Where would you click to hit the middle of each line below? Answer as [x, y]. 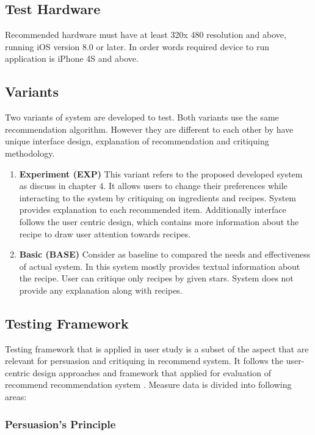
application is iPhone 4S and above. [72, 58]
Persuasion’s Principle [60, 424]
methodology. [30, 153]
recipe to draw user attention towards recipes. [105, 233]
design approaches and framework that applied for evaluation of [152, 372]
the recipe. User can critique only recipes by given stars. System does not [156, 278]
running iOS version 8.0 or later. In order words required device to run [137, 46]
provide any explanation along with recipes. [101, 290]
